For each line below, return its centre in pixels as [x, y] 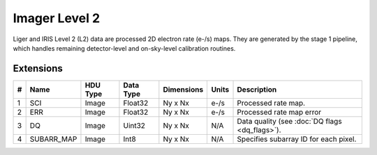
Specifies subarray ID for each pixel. [297, 139]
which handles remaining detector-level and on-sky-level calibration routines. [124, 48]
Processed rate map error [279, 112]
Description [257, 89]
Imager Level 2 [57, 18]
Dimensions [183, 89]
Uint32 [134, 125]
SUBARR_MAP [53, 139]
